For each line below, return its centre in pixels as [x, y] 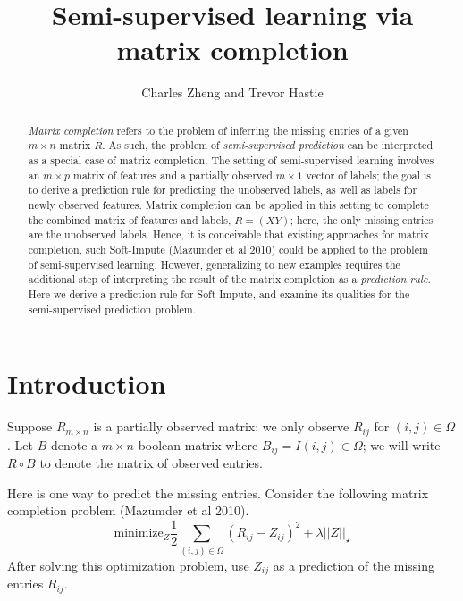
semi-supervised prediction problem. [112, 309]
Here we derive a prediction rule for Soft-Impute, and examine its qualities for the [219, 293]
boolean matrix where [198, 444]
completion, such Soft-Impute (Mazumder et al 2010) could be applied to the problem [228, 249]
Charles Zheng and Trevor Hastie [232, 92]
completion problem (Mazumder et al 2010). [128, 510]
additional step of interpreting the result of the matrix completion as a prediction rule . [229, 279]
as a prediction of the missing [354, 565]
